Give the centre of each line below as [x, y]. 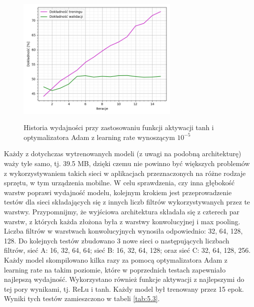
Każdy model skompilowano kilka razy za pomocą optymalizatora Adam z [116, 259]
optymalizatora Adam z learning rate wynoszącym [99, 137]
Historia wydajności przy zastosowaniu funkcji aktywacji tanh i [119, 127]
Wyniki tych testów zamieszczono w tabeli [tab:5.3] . [82, 298]
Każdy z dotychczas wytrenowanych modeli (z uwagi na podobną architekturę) [123, 153]
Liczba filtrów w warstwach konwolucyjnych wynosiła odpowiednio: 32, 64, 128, [124, 231]
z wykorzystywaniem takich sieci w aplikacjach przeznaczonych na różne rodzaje [125, 173]
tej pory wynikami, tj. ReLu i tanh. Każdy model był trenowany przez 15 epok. [124, 289]
